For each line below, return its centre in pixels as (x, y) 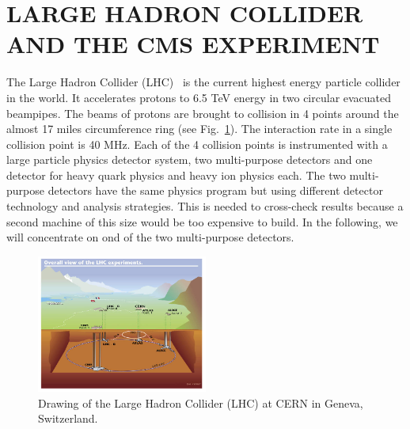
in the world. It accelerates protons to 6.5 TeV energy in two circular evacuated (199, 97)
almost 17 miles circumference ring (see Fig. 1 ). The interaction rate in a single (199, 129)
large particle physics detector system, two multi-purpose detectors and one (190, 159)
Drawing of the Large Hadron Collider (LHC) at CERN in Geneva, (201, 402)
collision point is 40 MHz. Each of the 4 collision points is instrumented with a (197, 144)
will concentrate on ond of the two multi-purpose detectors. (150, 237)
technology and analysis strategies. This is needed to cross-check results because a (205, 206)
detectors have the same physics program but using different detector (215, 190)
